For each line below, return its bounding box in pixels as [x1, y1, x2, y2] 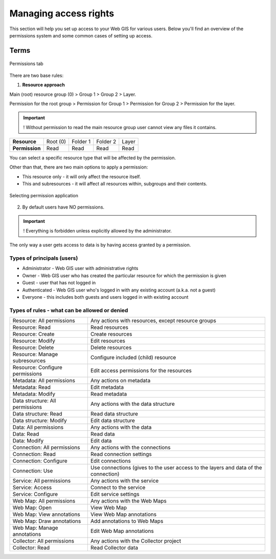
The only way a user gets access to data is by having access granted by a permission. [9, 242, 191, 248]
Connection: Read [12, 451, 56, 458]
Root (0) [46, 138, 66, 146]
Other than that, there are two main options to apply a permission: [9, 164, 148, 170]
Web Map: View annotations [12, 511, 80, 518]
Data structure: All [12, 397, 56, 404]
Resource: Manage [12, 351, 58, 358]
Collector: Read [12, 544, 50, 551]
